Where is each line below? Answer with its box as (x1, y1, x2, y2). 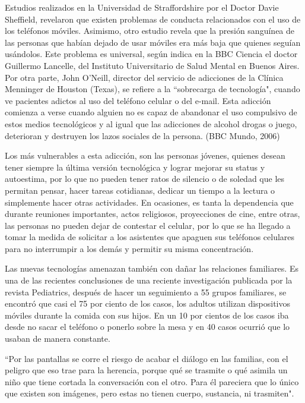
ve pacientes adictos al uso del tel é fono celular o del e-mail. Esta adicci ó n (5, 94, 271, 106)
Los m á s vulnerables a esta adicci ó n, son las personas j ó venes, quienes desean (5, 149, 285, 162)
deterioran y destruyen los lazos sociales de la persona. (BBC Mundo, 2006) (5, 129, 280, 141)
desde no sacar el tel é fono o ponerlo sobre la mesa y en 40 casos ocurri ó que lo (5, 320, 290, 333)
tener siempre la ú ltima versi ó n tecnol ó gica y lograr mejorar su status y (5, 160, 265, 173)
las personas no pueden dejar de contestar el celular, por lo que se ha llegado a (5, 219, 291, 231)
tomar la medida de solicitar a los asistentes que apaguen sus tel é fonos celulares (5, 231, 295, 243)
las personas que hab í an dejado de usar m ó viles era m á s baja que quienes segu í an (5, 36, 301, 48)
